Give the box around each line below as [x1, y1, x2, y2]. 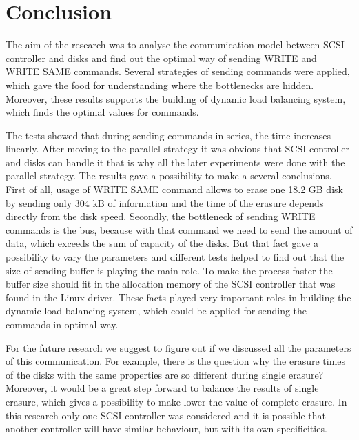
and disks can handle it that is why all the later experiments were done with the [6, 154, 345, 169]
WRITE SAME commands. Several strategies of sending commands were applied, [6, 64, 350, 79]
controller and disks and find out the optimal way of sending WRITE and [6, 50, 317, 65]
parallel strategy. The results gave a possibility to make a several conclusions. [6, 168, 332, 183]
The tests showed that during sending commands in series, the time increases [6, 128, 331, 142]
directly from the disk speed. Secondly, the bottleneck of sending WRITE [6, 209, 316, 223]
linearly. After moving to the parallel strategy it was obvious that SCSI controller [6, 141, 350, 156]
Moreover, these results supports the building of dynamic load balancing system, [6, 91, 346, 106]
